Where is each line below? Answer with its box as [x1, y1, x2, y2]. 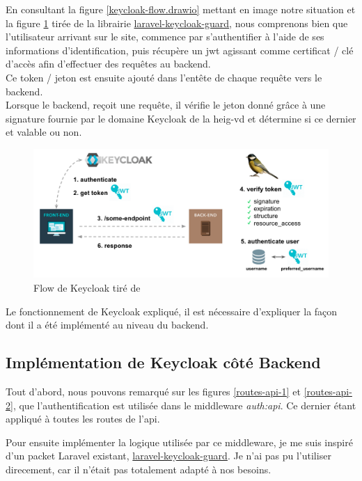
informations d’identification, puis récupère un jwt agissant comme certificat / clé [6, 42, 354, 57]
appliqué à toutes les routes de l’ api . [6, 411, 160, 426]
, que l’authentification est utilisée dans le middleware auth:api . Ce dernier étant [13, 397, 356, 412]
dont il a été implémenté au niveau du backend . [6, 317, 209, 332]
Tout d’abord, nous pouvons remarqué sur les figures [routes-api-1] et [6, 384, 301, 399]
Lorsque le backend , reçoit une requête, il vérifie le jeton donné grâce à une [6, 97, 326, 112]
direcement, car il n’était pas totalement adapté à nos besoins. [6, 462, 271, 476]
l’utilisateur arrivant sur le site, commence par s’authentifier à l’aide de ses [6, 29, 324, 44]
